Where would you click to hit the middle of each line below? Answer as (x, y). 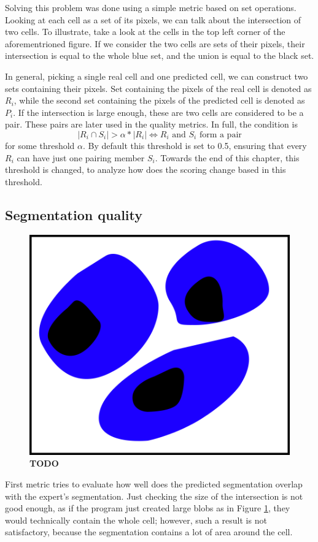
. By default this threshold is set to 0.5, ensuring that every (195, 145)
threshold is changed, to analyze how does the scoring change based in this (145, 170)
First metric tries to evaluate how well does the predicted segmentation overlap (154, 483)
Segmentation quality (74, 214)
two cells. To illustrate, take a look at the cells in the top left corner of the (145, 32)
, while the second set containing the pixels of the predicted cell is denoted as (159, 100)
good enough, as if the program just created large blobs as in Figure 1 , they (148, 508)
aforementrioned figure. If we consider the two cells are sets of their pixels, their (155, 43)
